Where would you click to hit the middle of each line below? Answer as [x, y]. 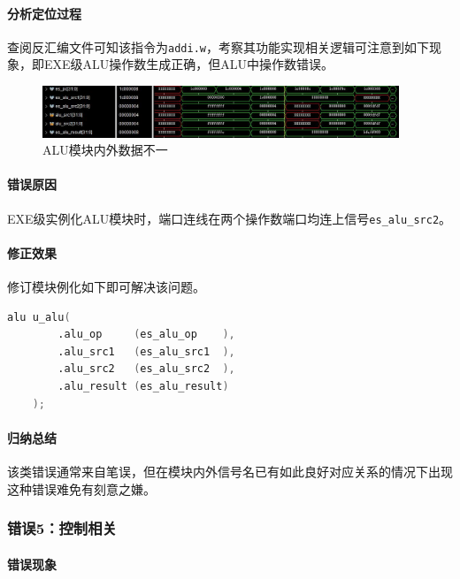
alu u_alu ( [39, 317]
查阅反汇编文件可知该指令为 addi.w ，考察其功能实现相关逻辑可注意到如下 [218, 46]
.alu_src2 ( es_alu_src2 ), [146, 369]
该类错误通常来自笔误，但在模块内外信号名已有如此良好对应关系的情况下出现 [230, 472]
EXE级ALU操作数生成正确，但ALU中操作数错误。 [189, 64]
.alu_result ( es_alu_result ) [143, 387]
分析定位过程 [44, 13]
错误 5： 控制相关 [62, 528]
